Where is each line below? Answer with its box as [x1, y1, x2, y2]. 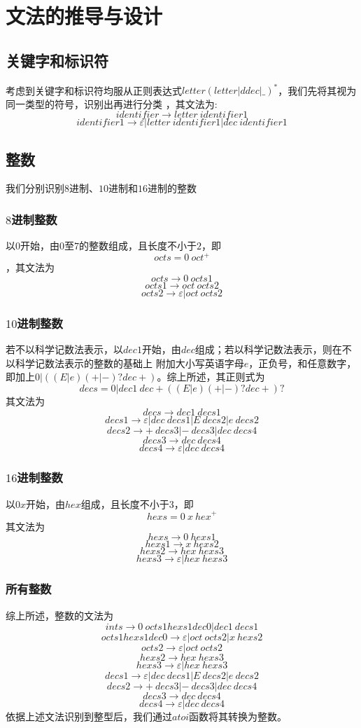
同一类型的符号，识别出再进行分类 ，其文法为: [6, 96, 218, 111]
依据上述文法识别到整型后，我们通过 [6, 709, 172, 724]
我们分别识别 [6, 181, 64, 195]
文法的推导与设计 [6, 1, 163, 30]
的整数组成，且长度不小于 [79, 238, 197, 253]
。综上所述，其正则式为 [157, 369, 265, 384]
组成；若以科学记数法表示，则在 [194, 342, 342, 357]
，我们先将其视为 [278, 83, 357, 97]
